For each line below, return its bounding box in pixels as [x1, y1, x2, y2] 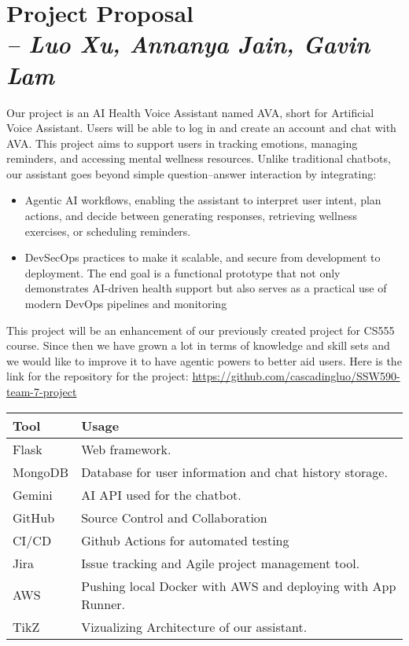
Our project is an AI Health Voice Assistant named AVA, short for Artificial [6, 104, 374, 120]
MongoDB [13, 462, 69, 481]
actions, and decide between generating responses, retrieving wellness [24, 207, 357, 224]
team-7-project [6, 384, 77, 399]
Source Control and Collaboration [81, 508, 267, 527]
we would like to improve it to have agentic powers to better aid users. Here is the [6, 352, 402, 369]
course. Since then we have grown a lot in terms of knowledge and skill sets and [6, 337, 390, 354]
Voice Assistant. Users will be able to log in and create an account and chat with [6, 119, 396, 136]
